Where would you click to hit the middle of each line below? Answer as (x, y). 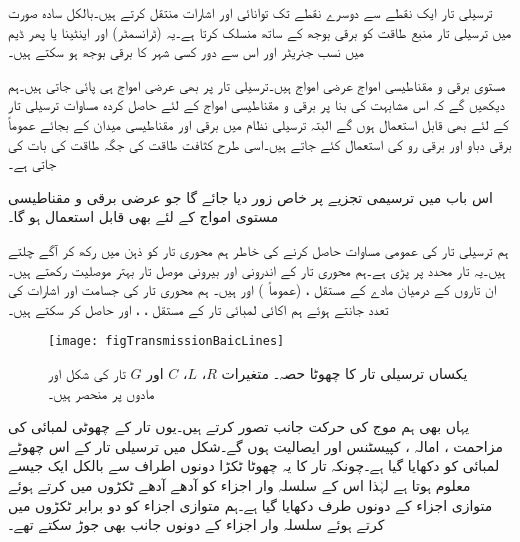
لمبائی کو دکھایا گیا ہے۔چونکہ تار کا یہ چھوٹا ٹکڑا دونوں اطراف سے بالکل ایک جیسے (254, 465)
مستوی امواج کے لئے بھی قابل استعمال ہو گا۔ (143, 216)
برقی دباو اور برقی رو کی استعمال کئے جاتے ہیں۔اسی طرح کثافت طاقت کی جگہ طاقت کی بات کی (260, 143)
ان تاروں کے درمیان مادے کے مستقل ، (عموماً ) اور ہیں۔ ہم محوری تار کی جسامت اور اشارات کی (252, 289)
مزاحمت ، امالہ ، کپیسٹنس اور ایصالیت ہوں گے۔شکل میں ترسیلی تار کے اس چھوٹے (255, 445)
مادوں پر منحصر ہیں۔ (101, 392)
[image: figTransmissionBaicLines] (166, 341)
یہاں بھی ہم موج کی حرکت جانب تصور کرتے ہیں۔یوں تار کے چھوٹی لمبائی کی (239, 426)
